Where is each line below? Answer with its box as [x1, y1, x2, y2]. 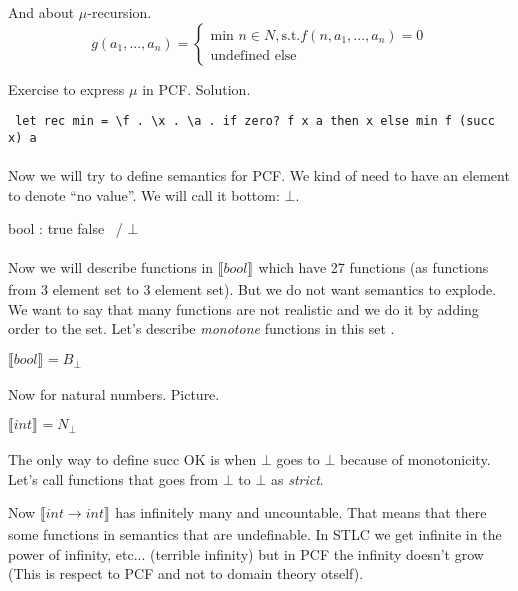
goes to [276, 449, 320, 470]
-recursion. [87, 2, 152, 22]
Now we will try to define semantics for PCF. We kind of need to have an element [8, 165, 510, 186]
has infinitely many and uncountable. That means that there [115, 502, 487, 523]
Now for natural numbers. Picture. [8, 383, 220, 404]
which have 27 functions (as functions [258, 257, 489, 278]
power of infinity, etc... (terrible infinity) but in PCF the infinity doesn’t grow [8, 543, 484, 564]
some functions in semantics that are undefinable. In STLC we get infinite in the [8, 524, 502, 545]
